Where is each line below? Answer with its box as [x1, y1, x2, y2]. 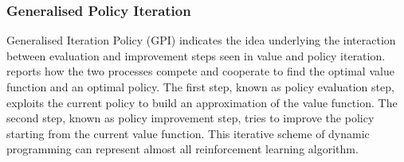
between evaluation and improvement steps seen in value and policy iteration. [6, 47, 386, 64]
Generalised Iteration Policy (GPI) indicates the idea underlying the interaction [6, 32, 396, 48]
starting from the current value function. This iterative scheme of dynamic [6, 125, 370, 141]
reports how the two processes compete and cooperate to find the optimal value [6, 63, 394, 79]
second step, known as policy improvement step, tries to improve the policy [6, 110, 375, 126]
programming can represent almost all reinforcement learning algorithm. [6, 141, 359, 157]
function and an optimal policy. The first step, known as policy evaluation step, [6, 79, 394, 94]
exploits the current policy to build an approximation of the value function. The [6, 94, 398, 110]
